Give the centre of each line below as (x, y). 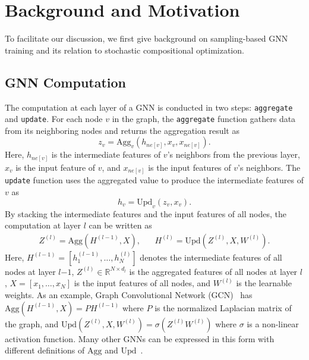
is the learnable (264, 283)
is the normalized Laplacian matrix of (223, 307)
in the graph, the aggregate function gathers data (204, 119)
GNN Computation (66, 82)
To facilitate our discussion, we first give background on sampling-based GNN (146, 38)
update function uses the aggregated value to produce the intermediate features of (154, 180)
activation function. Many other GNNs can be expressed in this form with (140, 338)
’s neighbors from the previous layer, (234, 154)
